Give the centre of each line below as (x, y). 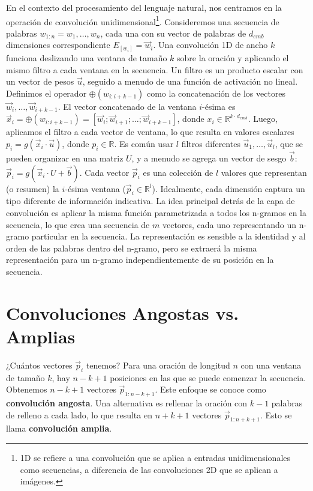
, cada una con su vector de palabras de (173, 33)
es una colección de (178, 172)
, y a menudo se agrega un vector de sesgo (209, 158)
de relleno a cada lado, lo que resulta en (79, 414)
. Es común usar (144, 143)
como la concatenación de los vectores (216, 93)
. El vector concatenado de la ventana (127, 106)
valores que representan (264, 172)
